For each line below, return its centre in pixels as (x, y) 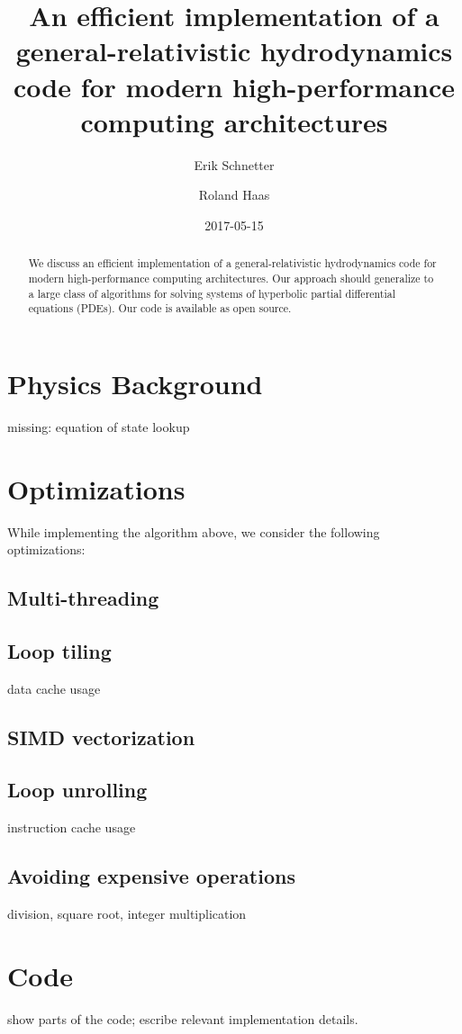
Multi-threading (83, 598)
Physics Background (135, 383)
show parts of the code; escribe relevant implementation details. (183, 1018)
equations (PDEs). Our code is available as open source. (160, 308)
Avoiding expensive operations (151, 876)
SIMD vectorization (101, 737)
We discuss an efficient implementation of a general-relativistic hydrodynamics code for (232, 263)
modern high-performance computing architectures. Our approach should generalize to (231, 278)
